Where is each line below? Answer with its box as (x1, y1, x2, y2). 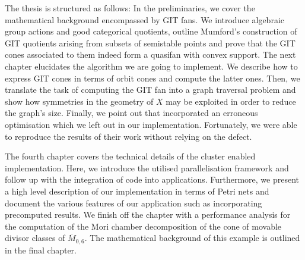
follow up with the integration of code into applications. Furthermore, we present (5, 173, 300, 186)
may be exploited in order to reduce (166, 95, 296, 107)
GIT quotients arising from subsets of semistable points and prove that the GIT (5, 36, 296, 49)
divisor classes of (5, 231, 65, 244)
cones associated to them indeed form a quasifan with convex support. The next (5, 48, 296, 61)
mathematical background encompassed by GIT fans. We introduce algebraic (5, 13, 285, 26)
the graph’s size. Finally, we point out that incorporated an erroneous (5, 106, 258, 119)
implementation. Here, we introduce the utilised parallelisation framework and (5, 161, 289, 174)
